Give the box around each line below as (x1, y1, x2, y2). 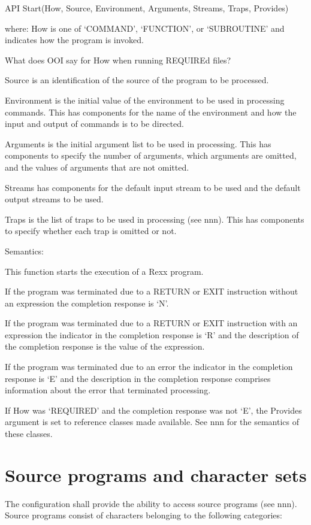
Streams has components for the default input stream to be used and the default (5, 181, 301, 193)
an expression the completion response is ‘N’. (5, 296, 169, 309)
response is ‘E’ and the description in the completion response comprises (5, 372, 271, 384)
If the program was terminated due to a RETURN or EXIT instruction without (5, 285, 298, 298)
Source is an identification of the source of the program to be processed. (5, 74, 269, 86)
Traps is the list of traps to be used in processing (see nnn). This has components (5, 213, 304, 225)
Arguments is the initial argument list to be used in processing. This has (5, 137, 271, 150)
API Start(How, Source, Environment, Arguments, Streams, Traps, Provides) (5, 2, 289, 14)
